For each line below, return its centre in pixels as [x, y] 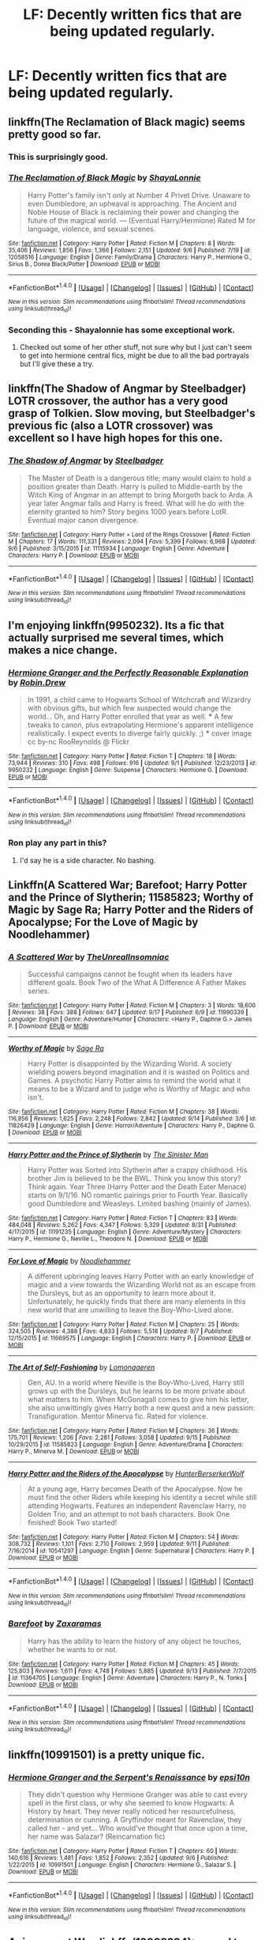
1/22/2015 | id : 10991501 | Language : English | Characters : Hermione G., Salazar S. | [122, 1865]
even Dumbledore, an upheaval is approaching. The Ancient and [132, 203]
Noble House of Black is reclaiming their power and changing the [133, 212]
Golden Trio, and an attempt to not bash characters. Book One [129, 1514]
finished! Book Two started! [72, 1523]
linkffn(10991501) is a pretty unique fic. [106, 1755]
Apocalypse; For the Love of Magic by [103, 922]
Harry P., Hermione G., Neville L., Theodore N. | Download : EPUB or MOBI [108, 1239]
